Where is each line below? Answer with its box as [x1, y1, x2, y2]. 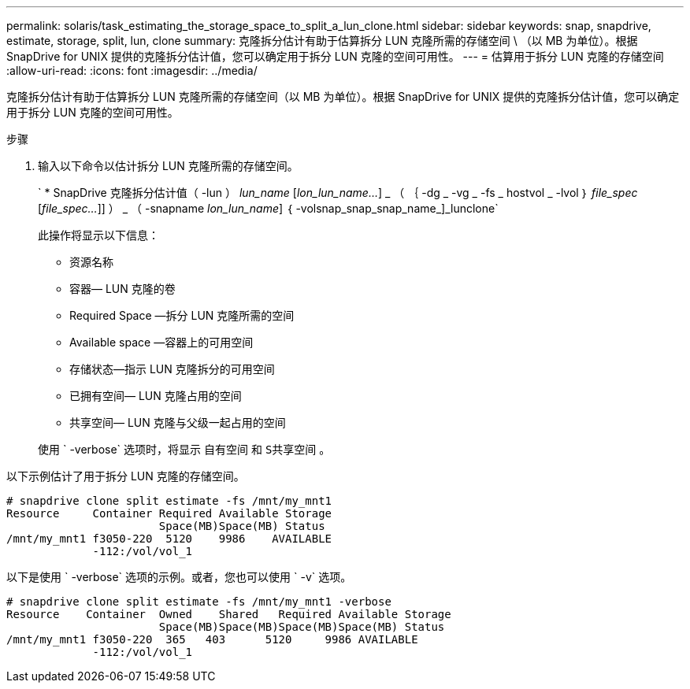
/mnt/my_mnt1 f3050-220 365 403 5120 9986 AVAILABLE [6, 633, 418, 646]
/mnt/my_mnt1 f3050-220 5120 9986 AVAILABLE [6, 532, 332, 545]
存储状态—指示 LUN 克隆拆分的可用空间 [69, 362, 275, 376]
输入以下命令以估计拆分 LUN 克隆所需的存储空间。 [38, 159, 299, 172]
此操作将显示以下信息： [38, 228, 159, 242]
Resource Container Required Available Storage [6, 507, 332, 520]
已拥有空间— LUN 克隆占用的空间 [69, 389, 242, 402]
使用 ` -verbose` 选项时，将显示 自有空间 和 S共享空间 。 [38, 443, 331, 456]
